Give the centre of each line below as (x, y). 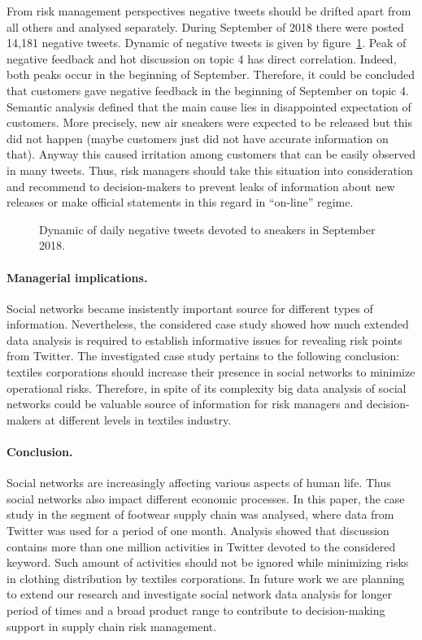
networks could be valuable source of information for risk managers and (185, 404)
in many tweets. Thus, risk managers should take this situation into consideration (210, 170)
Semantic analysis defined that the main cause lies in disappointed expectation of (209, 106)
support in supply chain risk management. (112, 626)
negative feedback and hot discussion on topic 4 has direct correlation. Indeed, (202, 58)
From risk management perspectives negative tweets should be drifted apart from (209, 11)
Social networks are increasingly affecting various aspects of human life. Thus (199, 483)
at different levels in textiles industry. (138, 419)
